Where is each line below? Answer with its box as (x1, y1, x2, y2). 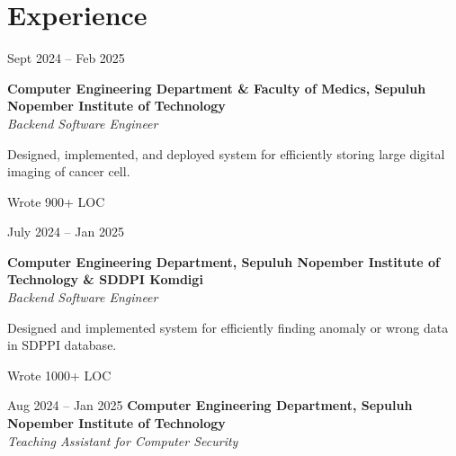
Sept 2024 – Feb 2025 (7, 49, 125, 67)
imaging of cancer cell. (7, 162, 130, 181)
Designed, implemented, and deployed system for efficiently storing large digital (7, 144, 445, 163)
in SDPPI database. (7, 335, 117, 354)
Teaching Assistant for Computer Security (7, 431, 238, 450)
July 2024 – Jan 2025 (7, 222, 124, 241)
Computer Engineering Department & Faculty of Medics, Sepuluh (7, 78, 426, 97)
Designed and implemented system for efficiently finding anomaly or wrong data (7, 317, 449, 336)
